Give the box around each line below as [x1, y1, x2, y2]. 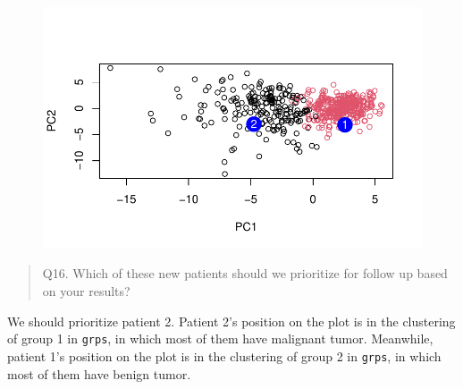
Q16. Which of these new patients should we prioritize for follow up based [42, 264, 448, 283]
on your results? [42, 282, 130, 300]
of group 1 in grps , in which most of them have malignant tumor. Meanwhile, [7, 329, 434, 348]
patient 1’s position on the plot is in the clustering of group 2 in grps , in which [7, 346, 442, 365]
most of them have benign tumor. [7, 364, 191, 383]
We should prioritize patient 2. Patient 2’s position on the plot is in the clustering [7, 311, 456, 330]
